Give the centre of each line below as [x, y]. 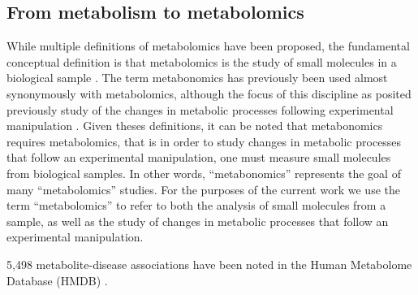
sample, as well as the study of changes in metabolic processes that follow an [198, 221]
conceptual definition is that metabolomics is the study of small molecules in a [202, 61]
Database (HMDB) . [57, 280]
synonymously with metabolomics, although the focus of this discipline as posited [209, 93]
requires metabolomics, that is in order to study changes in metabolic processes [204, 141]
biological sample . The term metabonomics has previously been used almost [197, 78]
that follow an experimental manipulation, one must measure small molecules [199, 157]
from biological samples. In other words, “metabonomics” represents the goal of [204, 173]
